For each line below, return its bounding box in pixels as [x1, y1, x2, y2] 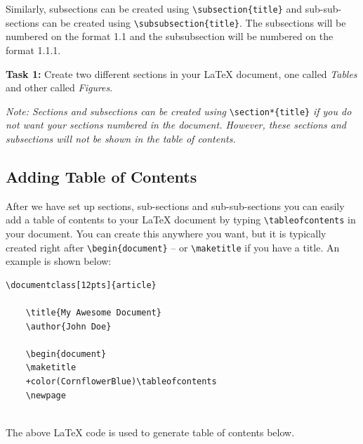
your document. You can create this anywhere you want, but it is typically [6, 226, 326, 240]
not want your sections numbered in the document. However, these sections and [6, 117, 347, 132]
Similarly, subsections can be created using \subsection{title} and [6, 1, 303, 15]
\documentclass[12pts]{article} [6, 280, 157, 290]
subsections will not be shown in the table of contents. [6, 131, 236, 145]
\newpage [25, 390, 66, 400]
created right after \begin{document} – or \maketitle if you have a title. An [6, 240, 340, 254]
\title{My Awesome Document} [25, 308, 161, 318]
